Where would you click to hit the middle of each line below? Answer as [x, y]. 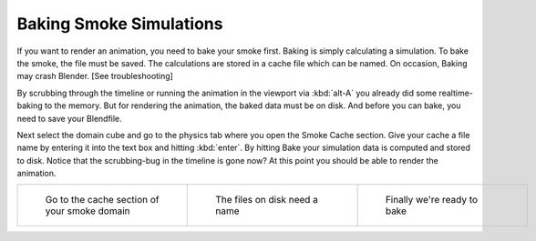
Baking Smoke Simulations [120, 24]
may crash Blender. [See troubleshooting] [95, 76]
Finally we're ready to [432, 200]
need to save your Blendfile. [69, 118]
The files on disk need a [267, 200]
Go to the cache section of [102, 200]
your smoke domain [88, 211]
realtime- [456, 93]
